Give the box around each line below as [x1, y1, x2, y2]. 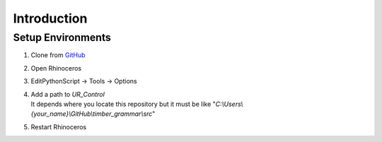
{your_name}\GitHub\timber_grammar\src [30, 110, 153, 118]
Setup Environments [13, 31, 111, 44]
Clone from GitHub [30, 51, 86, 59]
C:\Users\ [215, 100, 243, 108]
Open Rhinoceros [30, 64, 81, 72]
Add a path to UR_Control [30, 90, 105, 98]
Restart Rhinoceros [30, 122, 87, 131]
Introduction [13, 11, 88, 26]
